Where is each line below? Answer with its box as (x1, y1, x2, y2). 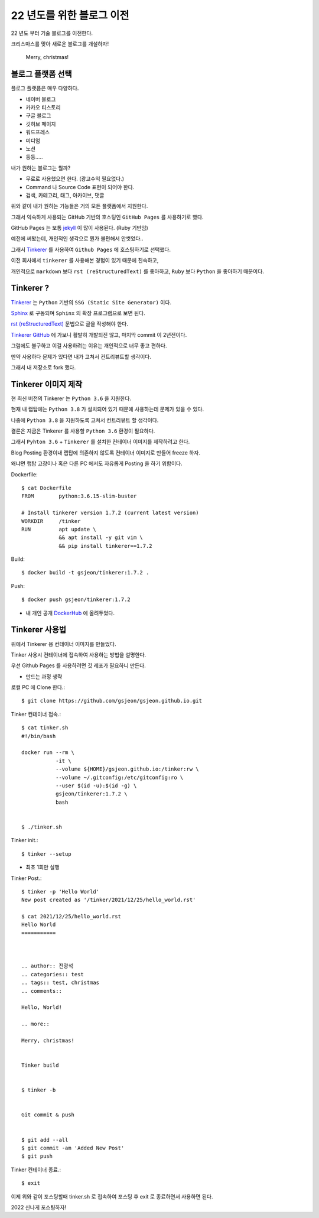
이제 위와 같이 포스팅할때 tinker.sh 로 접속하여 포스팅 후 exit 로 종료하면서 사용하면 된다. (11, 1193, 213, 1200)
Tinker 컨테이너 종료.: (11, 1166, 61, 1173)
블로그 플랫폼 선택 (11, 69, 72, 79)
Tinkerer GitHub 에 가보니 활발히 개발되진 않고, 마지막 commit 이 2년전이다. (11, 331, 187, 338)
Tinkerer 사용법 (11, 625, 67, 635)
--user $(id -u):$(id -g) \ (55, 782, 137, 789)
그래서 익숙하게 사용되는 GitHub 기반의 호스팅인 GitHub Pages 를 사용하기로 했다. (11, 213, 204, 220)
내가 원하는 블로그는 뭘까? (11, 164, 71, 171)
